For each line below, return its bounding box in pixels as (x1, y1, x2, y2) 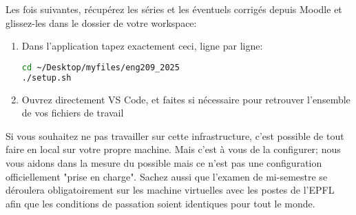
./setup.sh (21, 72, 72, 83)
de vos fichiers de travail (21, 105, 124, 120)
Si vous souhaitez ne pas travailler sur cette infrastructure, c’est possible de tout (6, 128, 344, 143)
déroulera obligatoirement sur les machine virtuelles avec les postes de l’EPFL (6, 183, 335, 197)
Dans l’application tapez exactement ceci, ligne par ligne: (21, 39, 263, 53)
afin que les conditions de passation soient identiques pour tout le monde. (6, 196, 315, 210)
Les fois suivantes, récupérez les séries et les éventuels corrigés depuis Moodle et (6, 2, 342, 16)
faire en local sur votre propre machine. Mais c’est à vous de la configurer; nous (6, 142, 341, 156)
